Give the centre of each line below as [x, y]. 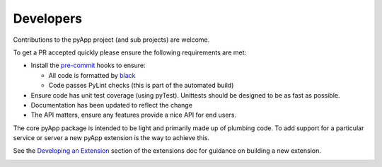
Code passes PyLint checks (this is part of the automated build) [141, 86]
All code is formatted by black [92, 75]
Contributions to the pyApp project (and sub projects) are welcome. [111, 40]
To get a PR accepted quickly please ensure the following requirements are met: [130, 52]
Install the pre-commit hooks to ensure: [88, 65]
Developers [48, 18]
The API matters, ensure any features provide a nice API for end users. [134, 115]
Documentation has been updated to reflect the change [111, 105]
